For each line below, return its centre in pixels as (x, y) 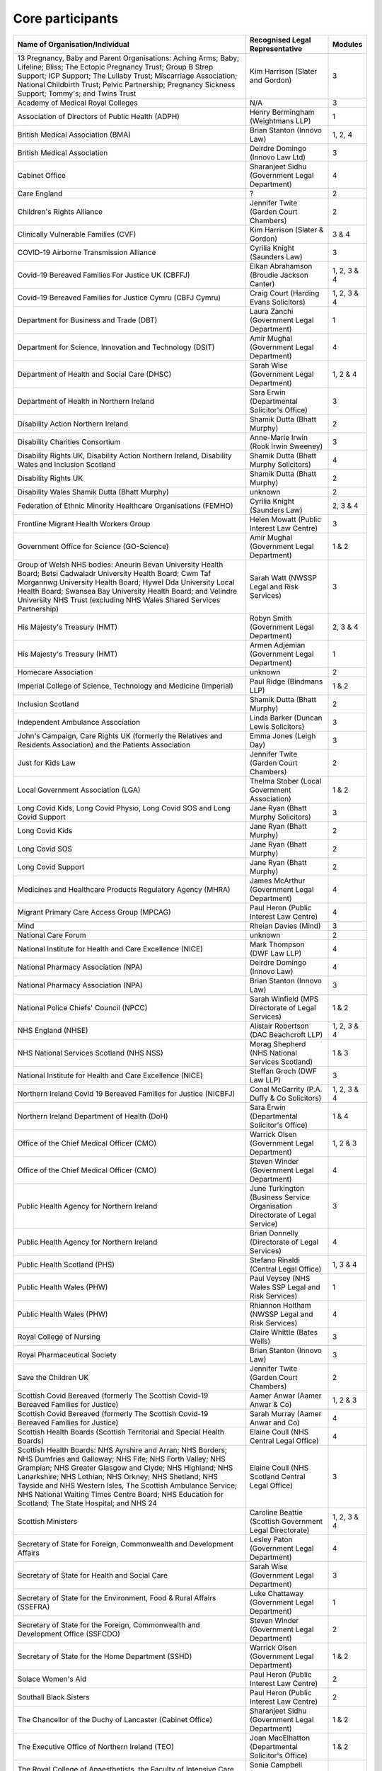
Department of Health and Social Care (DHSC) (94, 374)
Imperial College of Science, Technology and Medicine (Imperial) (125, 686)
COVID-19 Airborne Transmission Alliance (87, 252)
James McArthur (278, 881)
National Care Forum (52, 935)
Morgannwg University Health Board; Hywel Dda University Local (126, 582)
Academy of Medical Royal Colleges (77, 103)
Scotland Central (278, 1476)
